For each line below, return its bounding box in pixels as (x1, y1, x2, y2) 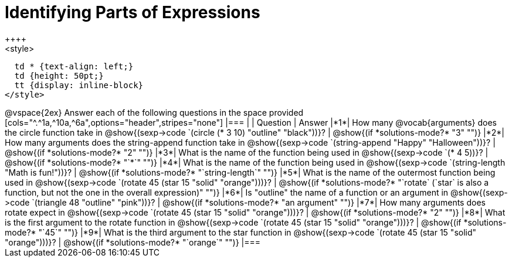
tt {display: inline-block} (14, 80, 144, 90)
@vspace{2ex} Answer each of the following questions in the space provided (5, 107, 304, 117)
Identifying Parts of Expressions (5, 2, 260, 22)
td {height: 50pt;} (14, 70, 104, 80)
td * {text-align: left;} (14, 61, 134, 71)
